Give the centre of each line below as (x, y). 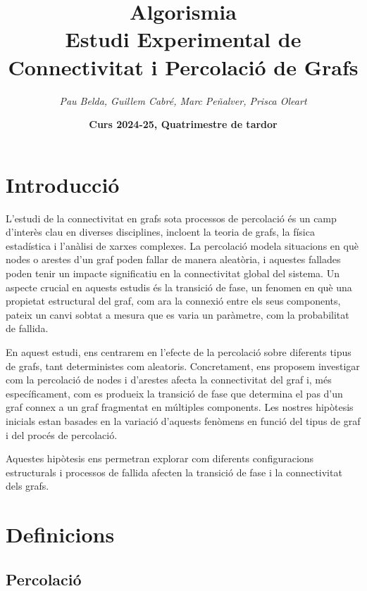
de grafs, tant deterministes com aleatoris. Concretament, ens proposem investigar (183, 366)
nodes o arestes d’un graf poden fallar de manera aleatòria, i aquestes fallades (173, 259)
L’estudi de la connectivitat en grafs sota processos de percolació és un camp (171, 218)
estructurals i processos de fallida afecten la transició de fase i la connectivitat (174, 472)
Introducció (63, 184)
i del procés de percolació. (62, 434)
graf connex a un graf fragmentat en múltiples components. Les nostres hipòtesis (180, 407)
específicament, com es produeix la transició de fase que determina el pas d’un (174, 393)
